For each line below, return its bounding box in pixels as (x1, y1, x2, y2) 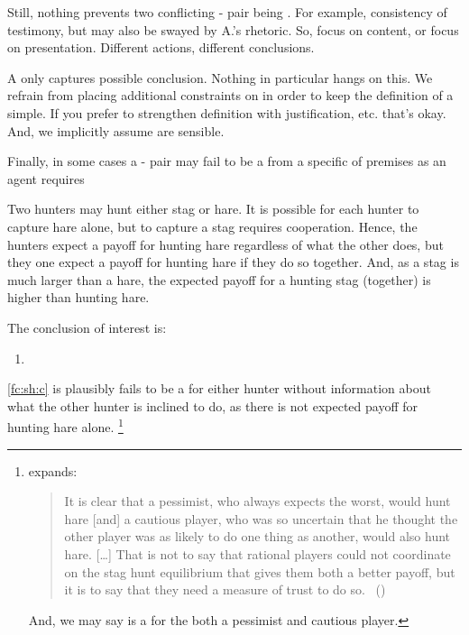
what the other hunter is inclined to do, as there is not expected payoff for (7, 396, 418, 415)
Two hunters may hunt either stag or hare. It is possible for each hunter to (7, 199, 419, 218)
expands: (28, 461, 78, 480)
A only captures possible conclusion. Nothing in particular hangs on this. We (7, 68, 433, 87)
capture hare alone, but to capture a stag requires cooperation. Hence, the (7, 216, 418, 235)
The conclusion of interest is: (7, 317, 167, 336)
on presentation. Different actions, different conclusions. (7, 38, 315, 57)
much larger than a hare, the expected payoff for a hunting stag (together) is (7, 270, 431, 289)
